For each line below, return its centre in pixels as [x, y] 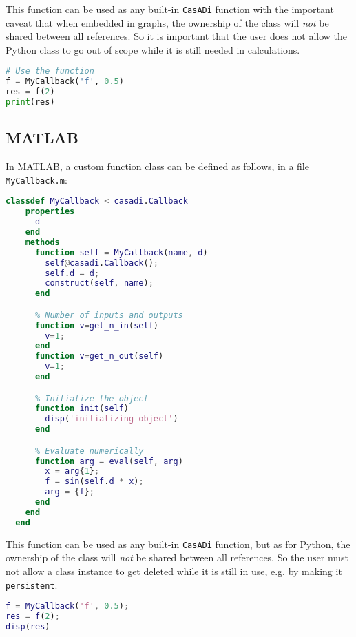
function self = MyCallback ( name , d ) [121, 252]
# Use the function [50, 71]
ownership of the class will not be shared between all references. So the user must [177, 557]
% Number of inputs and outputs [109, 315]
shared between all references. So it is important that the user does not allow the [176, 36]
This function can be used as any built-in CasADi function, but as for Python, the [178, 544]
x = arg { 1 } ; [72, 471]
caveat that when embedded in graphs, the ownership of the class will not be [167, 22]
